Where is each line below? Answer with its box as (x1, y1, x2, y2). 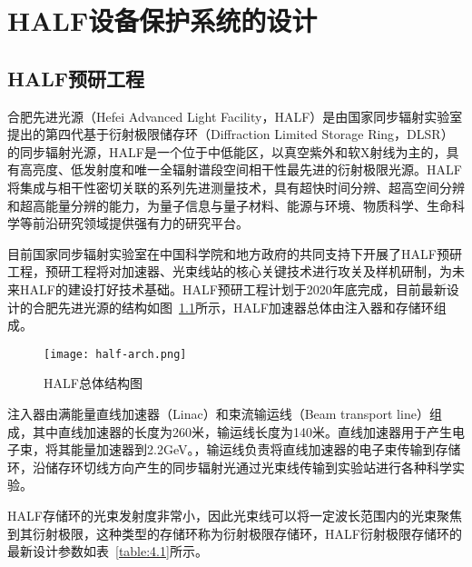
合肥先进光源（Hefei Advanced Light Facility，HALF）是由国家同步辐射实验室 (7, 106, 463, 125)
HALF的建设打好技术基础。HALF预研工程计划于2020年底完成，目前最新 (19, 279, 447, 298)
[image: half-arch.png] (44, 347, 187, 361)
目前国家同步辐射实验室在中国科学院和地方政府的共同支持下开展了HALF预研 (7, 244, 462, 263)
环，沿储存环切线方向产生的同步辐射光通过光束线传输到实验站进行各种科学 (7, 457, 452, 476)
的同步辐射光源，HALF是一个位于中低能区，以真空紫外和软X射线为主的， (7, 142, 447, 161)
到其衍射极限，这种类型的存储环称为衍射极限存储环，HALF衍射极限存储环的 (7, 523, 462, 542)
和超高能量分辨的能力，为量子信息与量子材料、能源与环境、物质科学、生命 (7, 195, 452, 214)
